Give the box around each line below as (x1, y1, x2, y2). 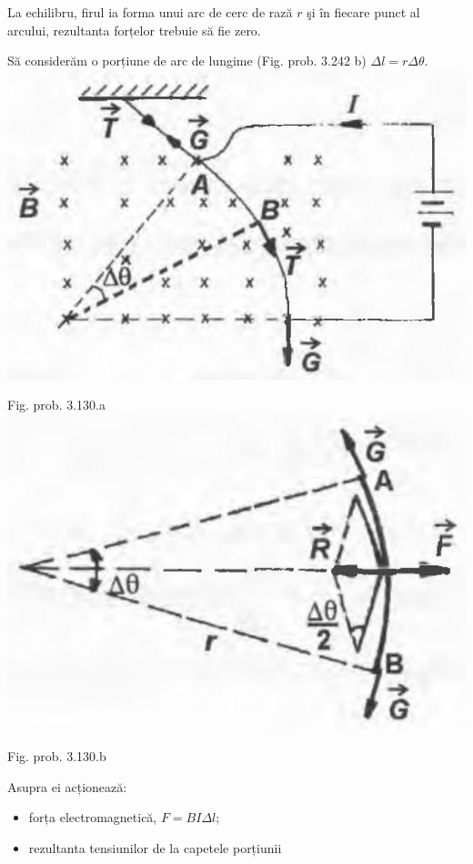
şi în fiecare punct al (307, 3, 420, 21)
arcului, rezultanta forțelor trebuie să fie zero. (7, 20, 261, 39)
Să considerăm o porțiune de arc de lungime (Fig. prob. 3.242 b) (7, 51, 367, 70)
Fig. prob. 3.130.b (7, 747, 106, 766)
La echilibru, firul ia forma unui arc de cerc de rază (7, 3, 293, 21)
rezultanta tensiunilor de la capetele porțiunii (28, 838, 282, 857)
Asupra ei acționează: (7, 777, 127, 796)
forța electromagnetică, (28, 808, 157, 827)
